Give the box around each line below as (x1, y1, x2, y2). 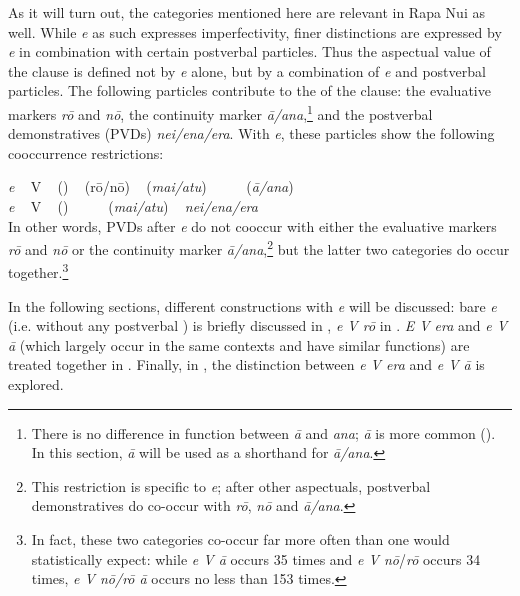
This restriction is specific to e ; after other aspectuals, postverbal (31, 475, 431, 496)
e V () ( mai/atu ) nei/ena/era (8, 196, 258, 216)
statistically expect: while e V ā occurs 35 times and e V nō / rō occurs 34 (31, 548, 481, 569)
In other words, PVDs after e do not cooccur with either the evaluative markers (8, 215, 497, 236)
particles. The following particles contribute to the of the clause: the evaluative (8, 80, 491, 101)
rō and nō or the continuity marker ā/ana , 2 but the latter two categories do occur (8, 236, 510, 259)
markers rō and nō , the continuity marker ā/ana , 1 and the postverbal (8, 100, 433, 124)
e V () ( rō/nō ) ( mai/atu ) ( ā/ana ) (8, 176, 294, 197)
